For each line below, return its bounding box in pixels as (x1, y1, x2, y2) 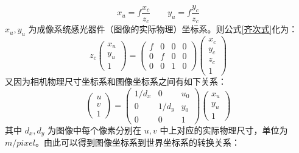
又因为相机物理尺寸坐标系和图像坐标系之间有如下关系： (5, 74, 227, 87)
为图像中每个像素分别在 (47, 123, 142, 136)
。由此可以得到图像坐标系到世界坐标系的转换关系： (35, 136, 240, 148)
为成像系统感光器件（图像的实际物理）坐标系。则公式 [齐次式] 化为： (28, 23, 298, 35)
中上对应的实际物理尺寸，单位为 (160, 123, 288, 136)
